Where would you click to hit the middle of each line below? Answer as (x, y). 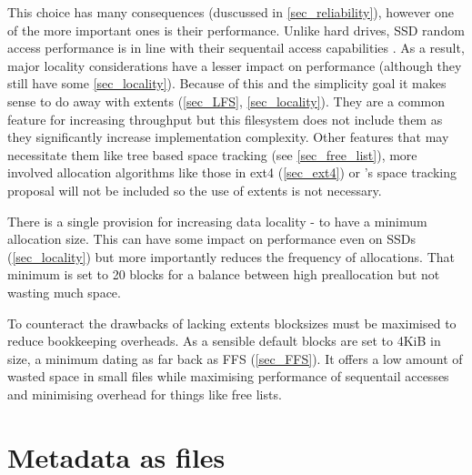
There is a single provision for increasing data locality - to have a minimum (217, 221)
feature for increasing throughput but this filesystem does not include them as (225, 119)
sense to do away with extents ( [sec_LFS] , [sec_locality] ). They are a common (226, 101)
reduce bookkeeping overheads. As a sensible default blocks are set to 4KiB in (224, 341)
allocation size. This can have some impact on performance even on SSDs (211, 239)
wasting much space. (64, 292)
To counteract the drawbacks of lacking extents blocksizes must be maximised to (232, 323)
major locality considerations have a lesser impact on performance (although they (235, 65)
